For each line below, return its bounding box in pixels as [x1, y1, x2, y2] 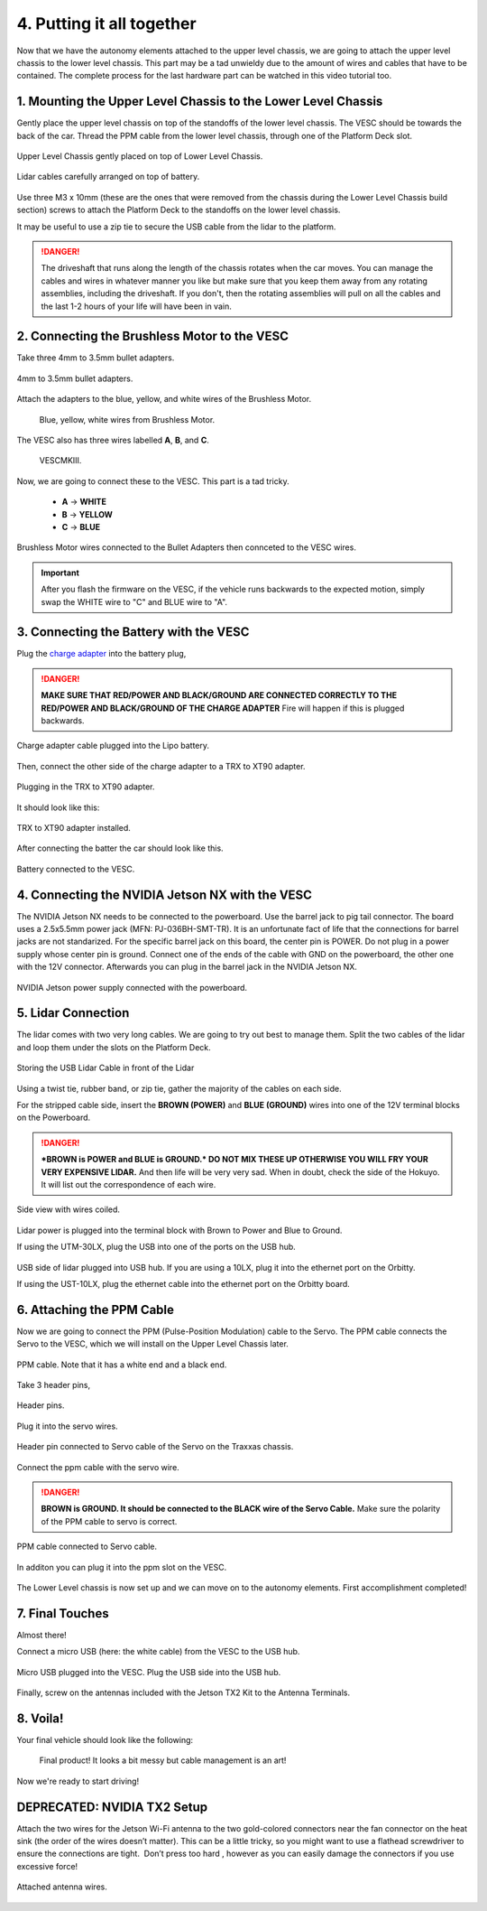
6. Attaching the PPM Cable [16, 1301, 175, 1318]
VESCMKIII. [39, 455, 82, 466]
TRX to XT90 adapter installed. [16, 822, 131, 833]
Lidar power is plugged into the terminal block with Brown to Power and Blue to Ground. [16, 1225, 343, 1235]
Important [41, 567, 80, 578]
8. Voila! [16, 1711, 64, 1726]
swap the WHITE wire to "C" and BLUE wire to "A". [41, 596, 228, 607]
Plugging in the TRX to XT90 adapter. [16, 781, 155, 792]
